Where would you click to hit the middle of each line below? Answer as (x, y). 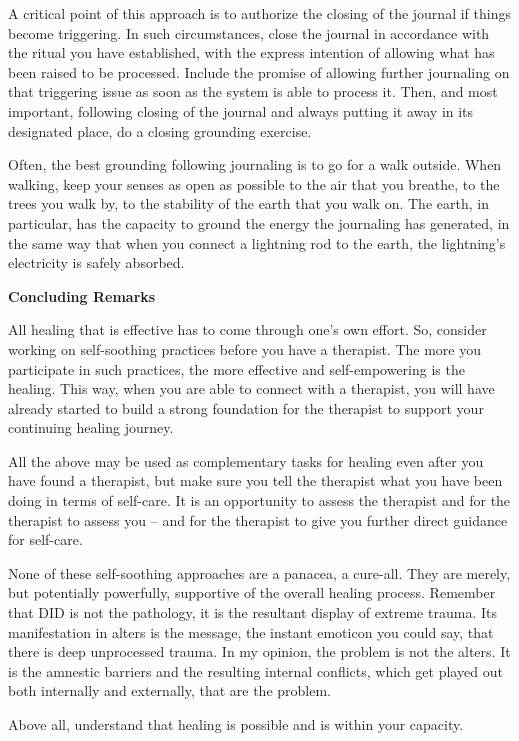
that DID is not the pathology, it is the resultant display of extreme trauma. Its (252, 612)
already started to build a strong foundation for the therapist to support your (246, 407)
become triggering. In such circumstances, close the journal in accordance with (249, 32)
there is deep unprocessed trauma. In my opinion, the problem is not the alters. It (259, 651)
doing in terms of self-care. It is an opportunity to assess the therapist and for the (259, 500)
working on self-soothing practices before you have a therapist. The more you (244, 348)
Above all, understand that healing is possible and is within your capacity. (236, 724)
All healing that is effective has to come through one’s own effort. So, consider (247, 329)
